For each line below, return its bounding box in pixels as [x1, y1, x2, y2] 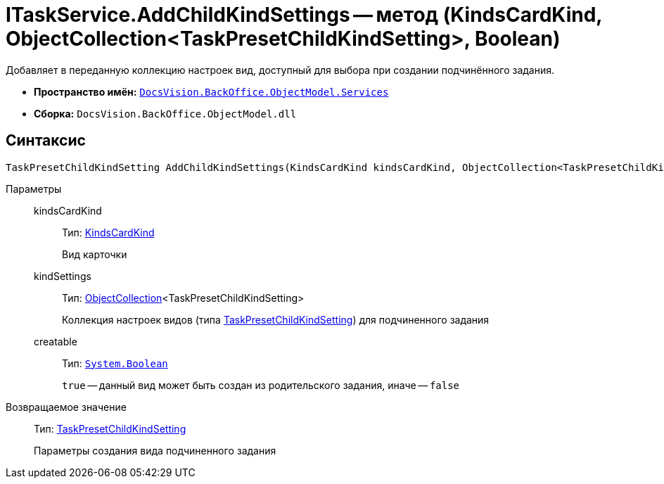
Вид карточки [62, 248, 127, 260]
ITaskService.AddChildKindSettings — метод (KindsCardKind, [6, 3, 602, 27]
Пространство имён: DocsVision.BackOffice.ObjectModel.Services [34, 85, 389, 98]
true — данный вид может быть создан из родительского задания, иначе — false [62, 378, 460, 391]
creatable [34, 335, 77, 348]
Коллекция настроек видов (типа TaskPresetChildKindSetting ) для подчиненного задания [62, 313, 490, 326]
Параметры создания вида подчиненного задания [34, 444, 276, 457]
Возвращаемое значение [6, 400, 127, 413]
